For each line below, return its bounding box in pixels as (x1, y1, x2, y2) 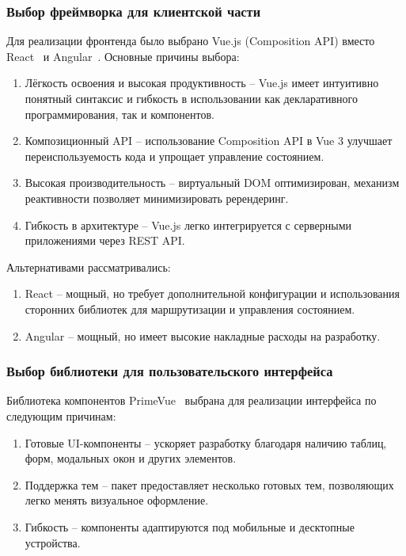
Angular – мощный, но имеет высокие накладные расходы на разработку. (25, 327, 381, 344)
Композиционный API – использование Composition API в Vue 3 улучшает (25, 132, 393, 149)
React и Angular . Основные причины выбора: (6, 48, 240, 64)
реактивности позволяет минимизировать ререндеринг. (25, 189, 289, 206)
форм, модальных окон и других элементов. (25, 450, 237, 467)
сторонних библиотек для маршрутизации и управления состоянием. (25, 300, 355, 317)
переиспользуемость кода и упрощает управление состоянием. (25, 147, 324, 164)
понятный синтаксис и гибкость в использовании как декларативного (25, 90, 358, 106)
